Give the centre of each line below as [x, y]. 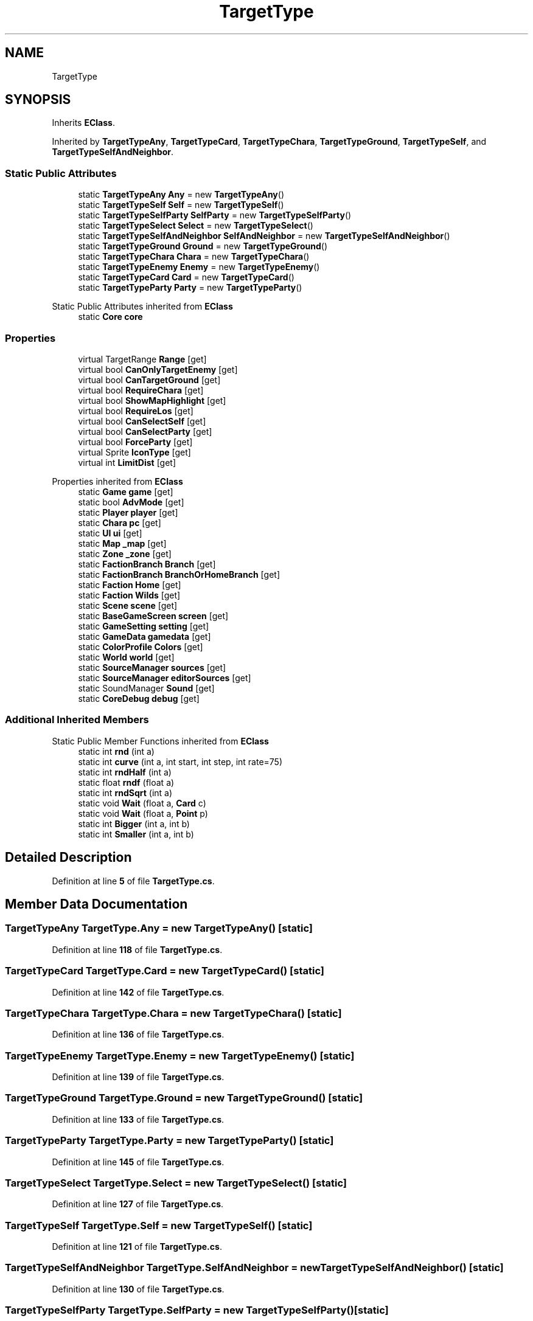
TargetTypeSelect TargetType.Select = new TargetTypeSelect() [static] [176, 1183]
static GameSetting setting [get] [144, 626]
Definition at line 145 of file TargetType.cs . [138, 1162]
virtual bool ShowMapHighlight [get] [152, 400]
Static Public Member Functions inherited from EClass [160, 741]
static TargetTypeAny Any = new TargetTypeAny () [181, 195]
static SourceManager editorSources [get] [165, 678]
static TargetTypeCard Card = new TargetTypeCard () [186, 277]
